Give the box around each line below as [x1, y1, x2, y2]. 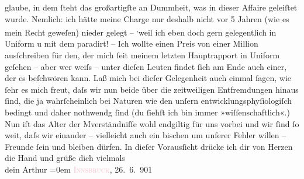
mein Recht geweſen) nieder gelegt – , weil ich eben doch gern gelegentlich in [5, 24, 277, 38]
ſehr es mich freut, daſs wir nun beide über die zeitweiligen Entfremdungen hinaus [5, 83, 299, 95]
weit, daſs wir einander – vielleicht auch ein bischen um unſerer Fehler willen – [5, 129, 286, 141]
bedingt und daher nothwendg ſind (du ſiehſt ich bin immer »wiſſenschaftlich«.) [5, 106, 290, 118]
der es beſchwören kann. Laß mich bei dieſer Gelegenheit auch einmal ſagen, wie [5, 72, 292, 84]
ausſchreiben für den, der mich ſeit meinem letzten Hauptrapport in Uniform [5, 49, 280, 61]
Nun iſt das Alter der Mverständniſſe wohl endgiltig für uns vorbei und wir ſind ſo [5, 117, 299, 129]
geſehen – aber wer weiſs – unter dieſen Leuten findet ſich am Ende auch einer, [5, 60, 287, 72]
